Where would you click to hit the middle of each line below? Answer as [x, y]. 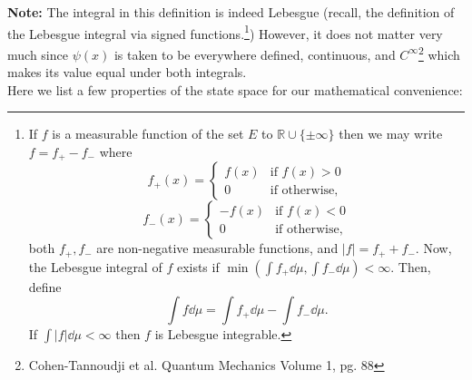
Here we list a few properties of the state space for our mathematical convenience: [235, 89]
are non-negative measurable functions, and [217, 248]
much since [38, 54]
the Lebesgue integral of [95, 266]
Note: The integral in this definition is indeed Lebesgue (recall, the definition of [231, 12]
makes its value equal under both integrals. [127, 72]
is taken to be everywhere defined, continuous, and [255, 54]
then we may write [391, 134]
